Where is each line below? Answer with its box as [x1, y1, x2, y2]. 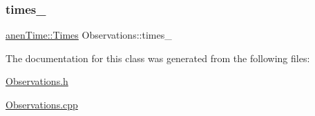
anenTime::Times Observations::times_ [6, 28, 172, 42]
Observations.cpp [6, 97, 78, 111]
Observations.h [6, 74, 68, 88]
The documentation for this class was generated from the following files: [6, 50, 310, 65]
